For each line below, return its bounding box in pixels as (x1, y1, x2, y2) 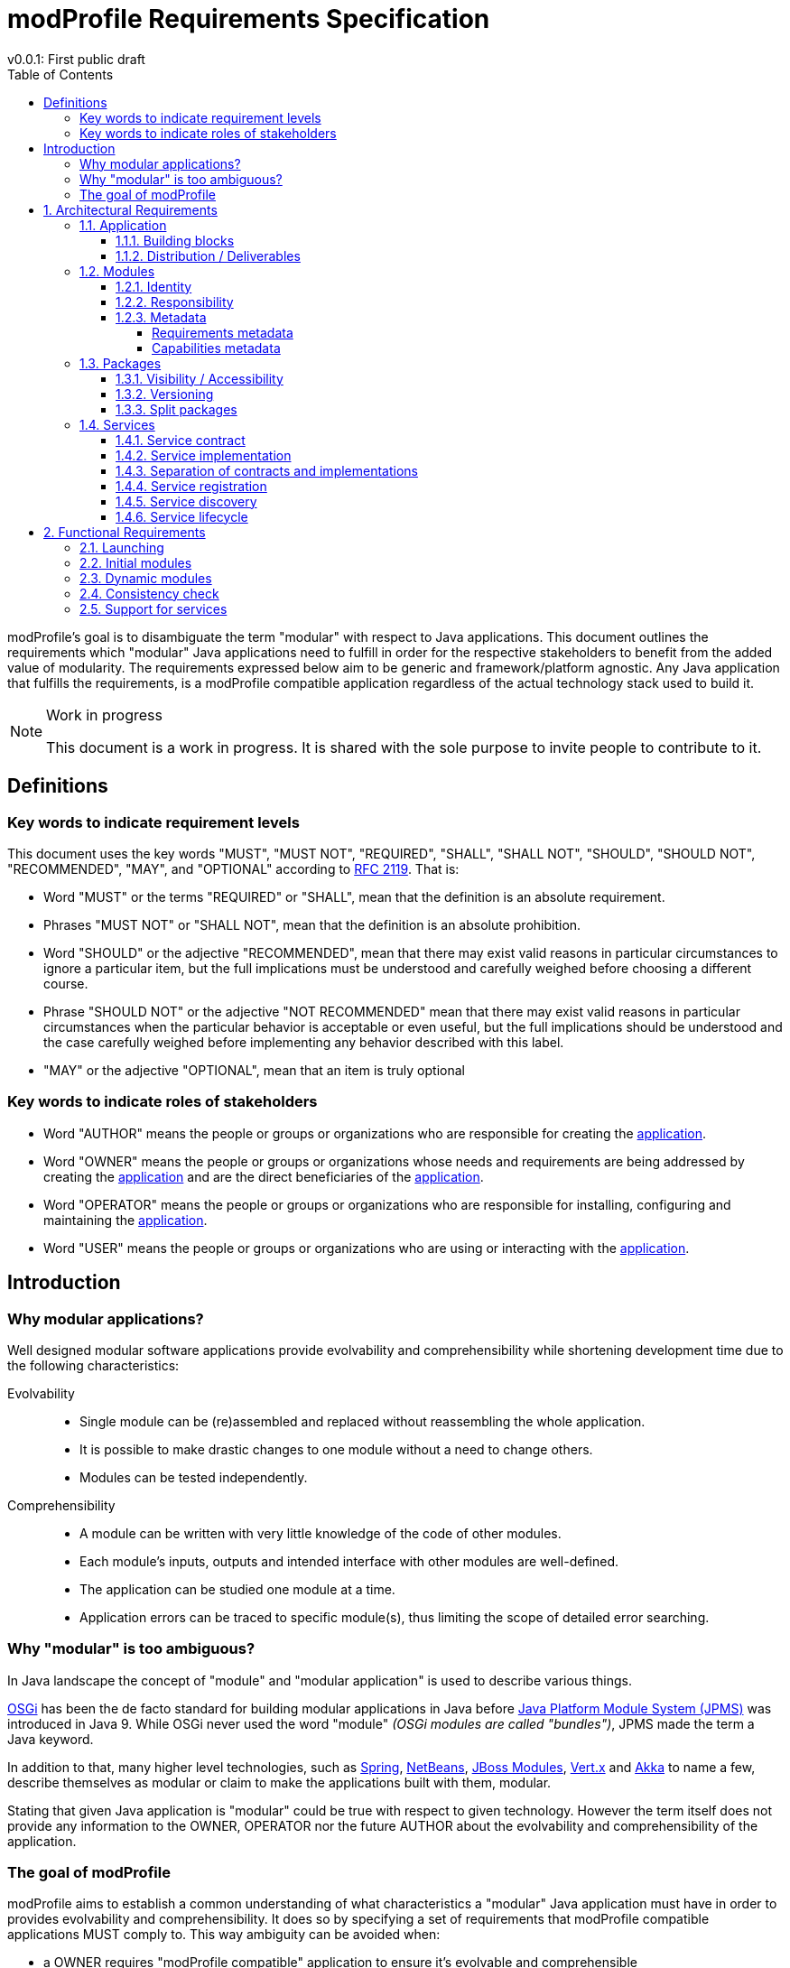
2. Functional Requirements (43, 524, 206, 540)
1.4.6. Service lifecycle (116, 508, 248, 524)
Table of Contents (7, 66, 114, 82)
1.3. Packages (79, 355, 162, 371)
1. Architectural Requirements (43, 201, 218, 218)
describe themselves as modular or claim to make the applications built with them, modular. (7, 1774, 552, 1790)
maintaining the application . (43, 1211, 208, 1228)
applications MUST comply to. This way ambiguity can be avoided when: (7, 1926, 441, 1943)
